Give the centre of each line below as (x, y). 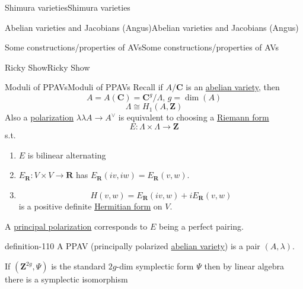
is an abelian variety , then (233, 87)
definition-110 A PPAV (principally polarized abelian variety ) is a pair (133, 246)
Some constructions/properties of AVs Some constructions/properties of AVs (142, 47)
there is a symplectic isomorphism (66, 279)
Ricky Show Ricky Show (47, 67)
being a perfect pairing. (201, 226)
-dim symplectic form (155, 266)
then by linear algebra (244, 266)
